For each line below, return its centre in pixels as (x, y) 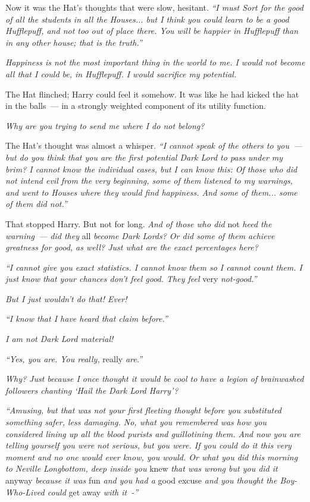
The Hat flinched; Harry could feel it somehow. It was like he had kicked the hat (152, 94)
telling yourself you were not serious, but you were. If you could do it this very (148, 445)
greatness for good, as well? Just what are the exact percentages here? (132, 247)
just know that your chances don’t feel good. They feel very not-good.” (131, 279)
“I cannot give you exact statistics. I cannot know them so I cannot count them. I (154, 267)
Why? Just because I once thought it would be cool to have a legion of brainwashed (155, 379)
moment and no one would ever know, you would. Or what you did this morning (152, 456)
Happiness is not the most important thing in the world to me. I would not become (155, 62)
